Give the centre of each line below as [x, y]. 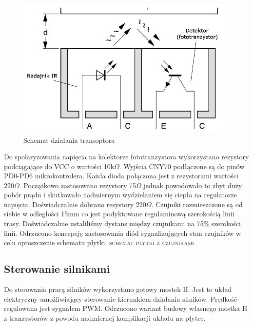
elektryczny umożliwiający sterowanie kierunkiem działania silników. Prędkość [121, 298]
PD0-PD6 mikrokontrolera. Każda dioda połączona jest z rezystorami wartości [121, 176]
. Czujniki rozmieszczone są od [197, 204]
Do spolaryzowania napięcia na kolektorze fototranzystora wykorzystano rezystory [126, 156]
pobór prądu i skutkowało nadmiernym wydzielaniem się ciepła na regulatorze [120, 195]
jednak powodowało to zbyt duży [193, 185]
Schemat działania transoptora [69, 140]
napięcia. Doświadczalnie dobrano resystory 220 [75, 204]
